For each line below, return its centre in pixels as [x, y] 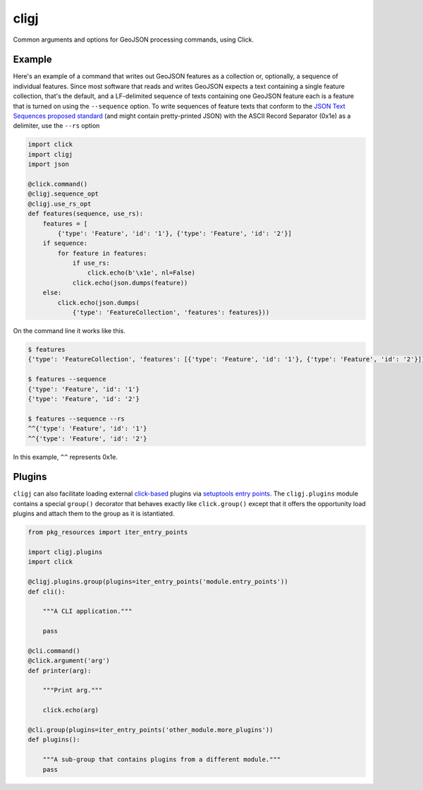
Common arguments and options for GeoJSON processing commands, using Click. [133, 40]
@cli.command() [54, 651]
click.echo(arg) [70, 710]
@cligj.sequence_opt [63, 194]
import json [49, 164]
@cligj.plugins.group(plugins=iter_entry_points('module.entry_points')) [158, 582]
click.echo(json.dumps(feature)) [130, 283]
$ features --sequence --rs [76, 419]
